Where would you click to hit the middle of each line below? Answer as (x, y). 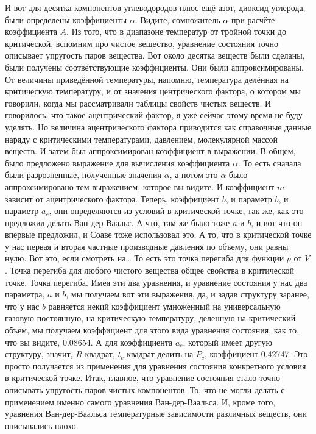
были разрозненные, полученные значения (83, 175)
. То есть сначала (269, 162)
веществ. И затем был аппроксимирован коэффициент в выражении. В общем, (150, 151)
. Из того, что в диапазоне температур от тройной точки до (176, 31)
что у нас (22, 306)
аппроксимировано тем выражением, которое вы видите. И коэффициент (140, 186)
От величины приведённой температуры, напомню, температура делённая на (147, 79)
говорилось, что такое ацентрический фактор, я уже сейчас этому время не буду (154, 115)
